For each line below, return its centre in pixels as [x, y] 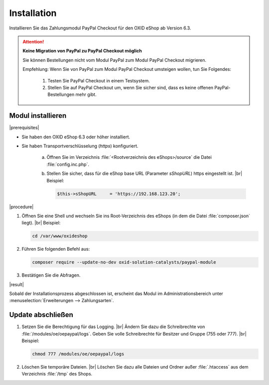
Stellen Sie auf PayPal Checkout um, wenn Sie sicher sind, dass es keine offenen [131, 87]
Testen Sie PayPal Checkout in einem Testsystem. [99, 80]
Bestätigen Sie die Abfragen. [51, 275]
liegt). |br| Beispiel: [41, 223]
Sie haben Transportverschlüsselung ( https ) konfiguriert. [80, 146]
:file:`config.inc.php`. [68, 164]
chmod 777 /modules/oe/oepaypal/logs [78, 354]
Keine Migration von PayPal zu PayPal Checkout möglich [82, 51]
